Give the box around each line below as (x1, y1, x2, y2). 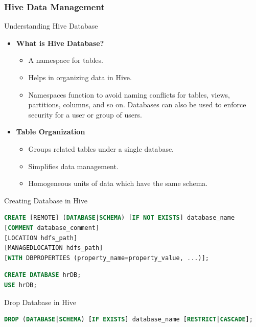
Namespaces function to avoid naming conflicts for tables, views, (28, 89, 230, 100)
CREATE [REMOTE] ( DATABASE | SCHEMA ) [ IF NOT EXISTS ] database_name (4, 214, 235, 222)
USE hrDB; (4, 281, 37, 289)
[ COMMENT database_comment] (4, 224, 100, 231)
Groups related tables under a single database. (28, 143, 174, 154)
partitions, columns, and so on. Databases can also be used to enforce (28, 99, 246, 110)
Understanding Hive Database (4, 20, 98, 31)
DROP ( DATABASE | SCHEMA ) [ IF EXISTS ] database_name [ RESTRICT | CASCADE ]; (4, 316, 253, 323)
